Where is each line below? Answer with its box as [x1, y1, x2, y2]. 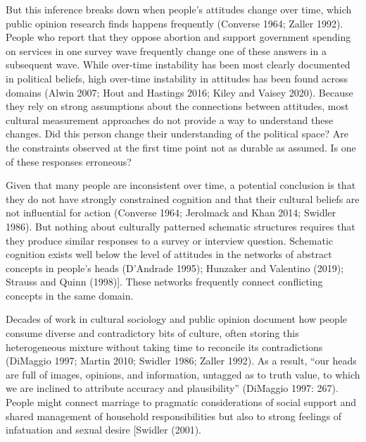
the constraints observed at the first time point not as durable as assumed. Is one [6, 140, 356, 154]
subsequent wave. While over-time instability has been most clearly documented [6, 57, 351, 72]
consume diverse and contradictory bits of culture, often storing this [6, 326, 299, 340]
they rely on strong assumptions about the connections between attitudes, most [6, 99, 349, 113]
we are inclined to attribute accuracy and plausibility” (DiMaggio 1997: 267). [6, 381, 339, 395]
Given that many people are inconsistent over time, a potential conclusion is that [6, 178, 356, 192]
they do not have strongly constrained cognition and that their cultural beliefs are [6, 191, 360, 206]
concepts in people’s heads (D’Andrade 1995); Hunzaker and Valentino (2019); [6, 260, 344, 275]
